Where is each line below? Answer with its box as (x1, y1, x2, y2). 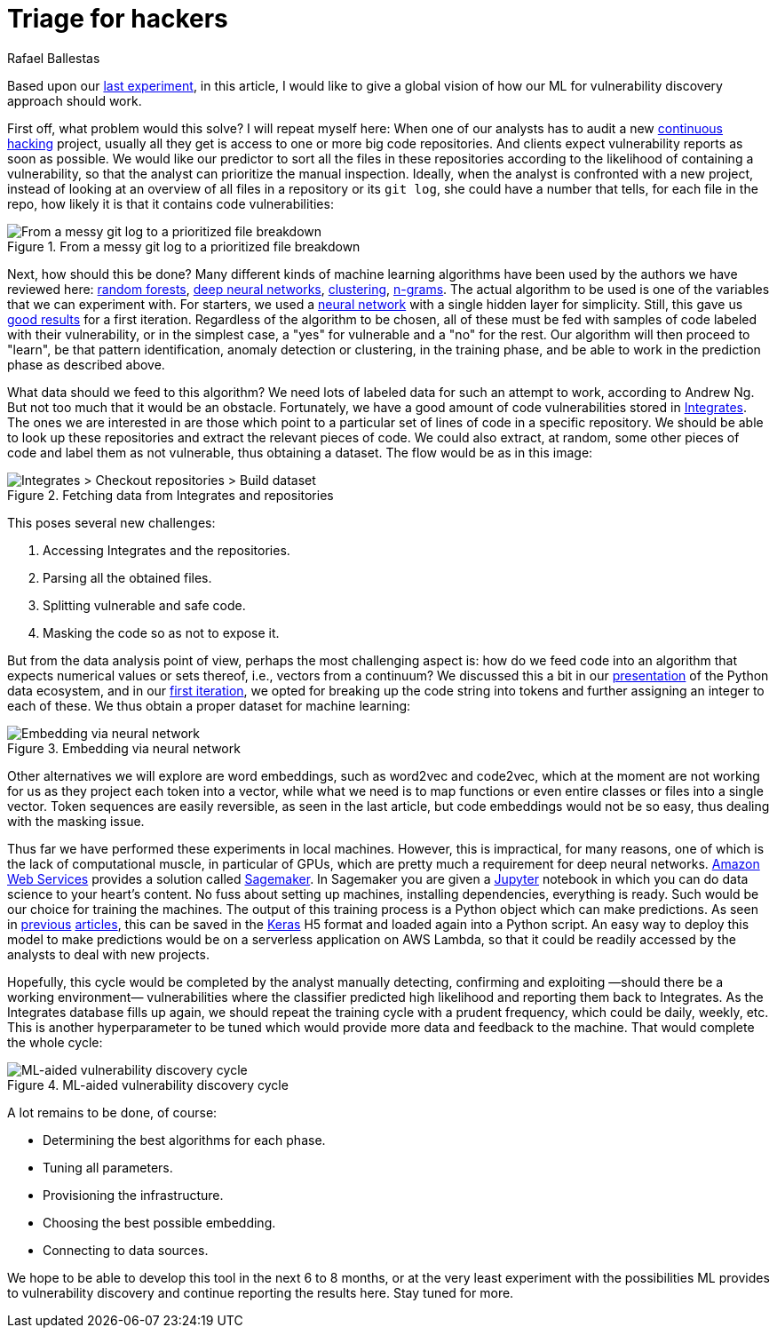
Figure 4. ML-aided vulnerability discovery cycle (7, 1077, 289, 1093)
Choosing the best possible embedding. (43, 1214, 276, 1230)
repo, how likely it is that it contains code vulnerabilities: (7, 195, 334, 211)
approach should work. (7, 92, 142, 108)
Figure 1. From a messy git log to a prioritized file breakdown (7, 238, 361, 254)
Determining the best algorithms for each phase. (43, 1132, 326, 1148)
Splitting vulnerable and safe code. (43, 597, 246, 613)
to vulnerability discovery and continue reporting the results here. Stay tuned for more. (7, 1284, 514, 1300)
